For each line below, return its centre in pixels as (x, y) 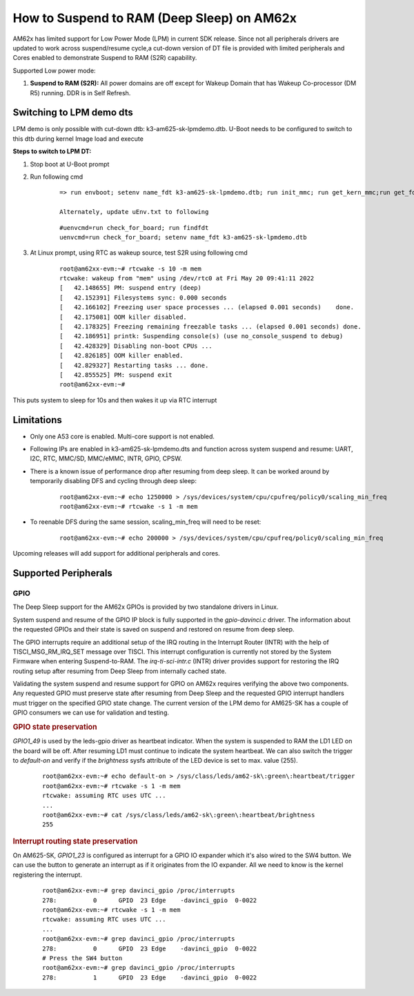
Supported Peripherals (63, 573)
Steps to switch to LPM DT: (52, 151)
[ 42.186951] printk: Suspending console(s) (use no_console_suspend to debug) (201, 336)
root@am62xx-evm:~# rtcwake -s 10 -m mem (130, 268)
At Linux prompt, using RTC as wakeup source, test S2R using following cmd (139, 253)
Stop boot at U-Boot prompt (70, 164)
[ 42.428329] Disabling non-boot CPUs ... (136, 346)
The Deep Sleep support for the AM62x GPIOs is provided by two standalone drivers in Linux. (146, 607)
